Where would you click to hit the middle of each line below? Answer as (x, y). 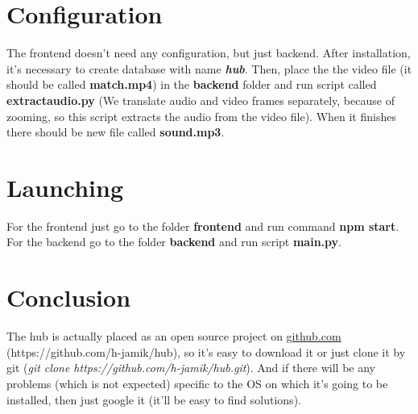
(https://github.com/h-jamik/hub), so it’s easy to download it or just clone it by (206, 351)
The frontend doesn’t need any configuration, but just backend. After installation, (209, 53)
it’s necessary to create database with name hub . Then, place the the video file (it (209, 68)
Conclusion (69, 297)
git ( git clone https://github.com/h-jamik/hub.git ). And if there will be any (191, 368)
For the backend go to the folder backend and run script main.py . (174, 242)
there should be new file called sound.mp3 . (116, 132)
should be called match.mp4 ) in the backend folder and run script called (192, 84)
